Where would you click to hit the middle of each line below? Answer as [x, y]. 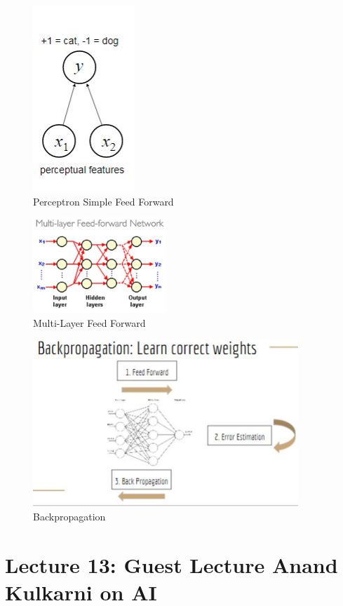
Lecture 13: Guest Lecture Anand [171, 564]
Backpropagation [69, 516]
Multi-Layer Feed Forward [89, 322]
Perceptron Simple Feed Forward [103, 201]
